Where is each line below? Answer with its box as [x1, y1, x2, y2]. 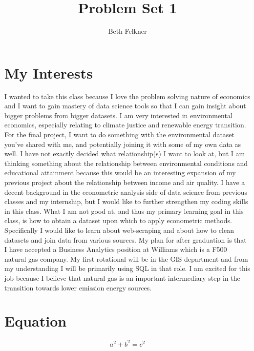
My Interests [4, 62, 93, 83]
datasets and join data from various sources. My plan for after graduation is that [4, 234, 247, 245]
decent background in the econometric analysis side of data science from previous [4, 186, 248, 197]
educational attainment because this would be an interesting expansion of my [4, 167, 236, 178]
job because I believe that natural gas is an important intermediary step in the [4, 272, 240, 283]
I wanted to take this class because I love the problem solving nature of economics [4, 91, 250, 101]
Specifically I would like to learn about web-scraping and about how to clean [4, 225, 234, 235]
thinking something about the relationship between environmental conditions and [4, 158, 248, 168]
